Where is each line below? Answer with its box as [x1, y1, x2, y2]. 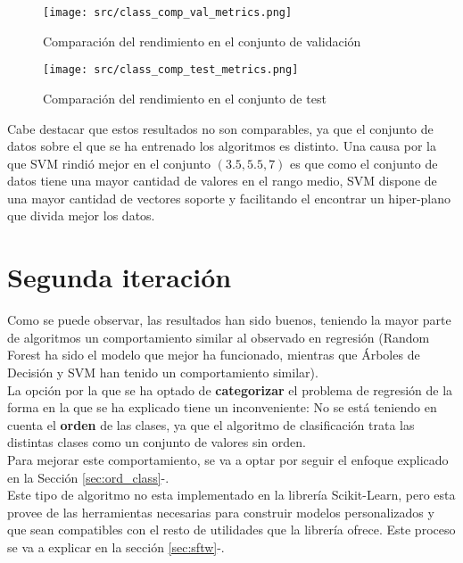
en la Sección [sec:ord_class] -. [7, 468, 169, 486]
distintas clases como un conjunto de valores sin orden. [7, 433, 306, 451]
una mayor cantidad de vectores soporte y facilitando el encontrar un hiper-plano [7, 188, 451, 207]
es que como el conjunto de [290, 153, 438, 172]
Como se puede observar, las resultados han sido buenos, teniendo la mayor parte [7, 310, 451, 329]
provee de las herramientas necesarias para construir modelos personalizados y [7, 502, 434, 521]
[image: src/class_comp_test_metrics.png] [43, 63, 299, 77]
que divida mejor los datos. [7, 206, 155, 225]
